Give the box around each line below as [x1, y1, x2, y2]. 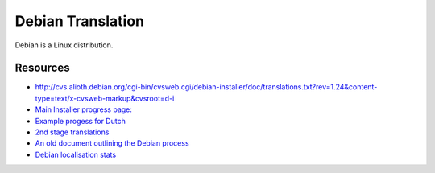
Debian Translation [14, 12, 145, 30]
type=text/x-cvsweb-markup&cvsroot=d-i [35, 93, 175, 103]
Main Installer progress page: [35, 105, 133, 114]
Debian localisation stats [35, 150, 117, 159]
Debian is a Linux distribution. [14, 40, 114, 50]
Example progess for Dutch [35, 116, 126, 126]
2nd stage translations [35, 127, 110, 137]
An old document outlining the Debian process [35, 138, 189, 148]
